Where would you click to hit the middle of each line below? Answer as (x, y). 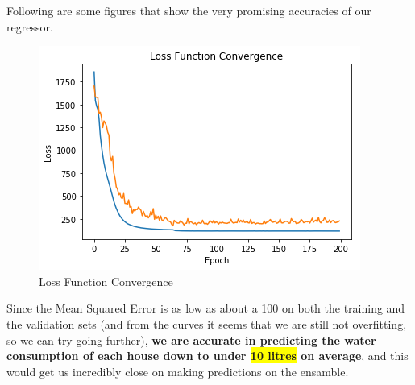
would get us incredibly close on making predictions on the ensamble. (178, 371)
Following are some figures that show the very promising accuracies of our (189, 10)
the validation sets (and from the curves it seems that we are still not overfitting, (207, 323)
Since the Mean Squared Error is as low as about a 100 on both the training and (206, 308)
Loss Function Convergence (106, 281)
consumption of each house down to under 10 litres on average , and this (207, 356)
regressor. (30, 26)
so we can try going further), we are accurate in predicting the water (191, 339)
